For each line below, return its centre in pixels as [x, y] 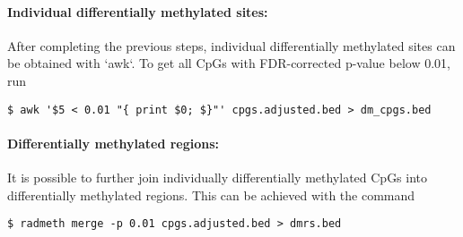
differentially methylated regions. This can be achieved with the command [211, 195]
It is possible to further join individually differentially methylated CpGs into [218, 178]
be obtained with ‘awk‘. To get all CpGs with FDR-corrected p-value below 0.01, [229, 63]
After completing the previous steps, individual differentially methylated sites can [231, 45]
